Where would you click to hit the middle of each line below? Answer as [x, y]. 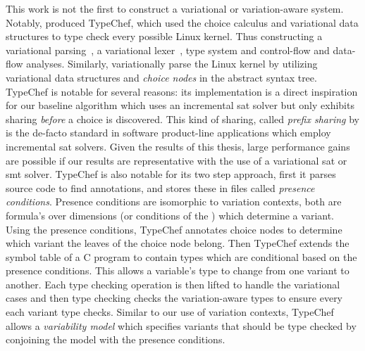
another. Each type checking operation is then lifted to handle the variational [173, 284]
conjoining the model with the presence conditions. [116, 339]
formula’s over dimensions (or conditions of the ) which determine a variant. [170, 215]
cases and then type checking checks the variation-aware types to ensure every [174, 298]
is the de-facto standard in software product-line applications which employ [168, 133]
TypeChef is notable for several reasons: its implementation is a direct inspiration [182, 91]
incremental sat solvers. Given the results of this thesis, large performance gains [178, 146]
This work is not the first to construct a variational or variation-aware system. [175, 8]
